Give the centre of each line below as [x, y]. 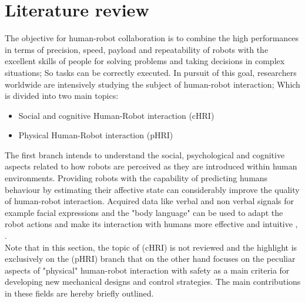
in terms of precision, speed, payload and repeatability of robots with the [137, 49]
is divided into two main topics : [62, 96]
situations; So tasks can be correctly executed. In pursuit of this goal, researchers [151, 72]
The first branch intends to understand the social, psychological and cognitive [145, 154]
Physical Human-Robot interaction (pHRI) [96, 135]
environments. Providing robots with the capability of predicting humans [136, 178]
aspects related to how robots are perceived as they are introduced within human [151, 166]
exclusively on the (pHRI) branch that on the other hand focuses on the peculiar [150, 259]
